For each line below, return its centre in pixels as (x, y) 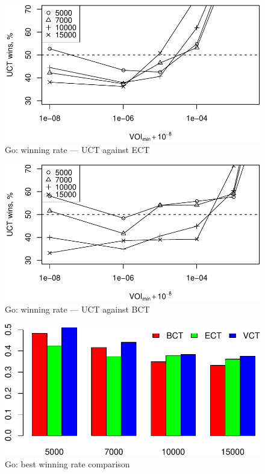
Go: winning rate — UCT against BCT (77, 309)
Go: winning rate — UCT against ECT (77, 150)
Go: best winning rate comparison (67, 463)
